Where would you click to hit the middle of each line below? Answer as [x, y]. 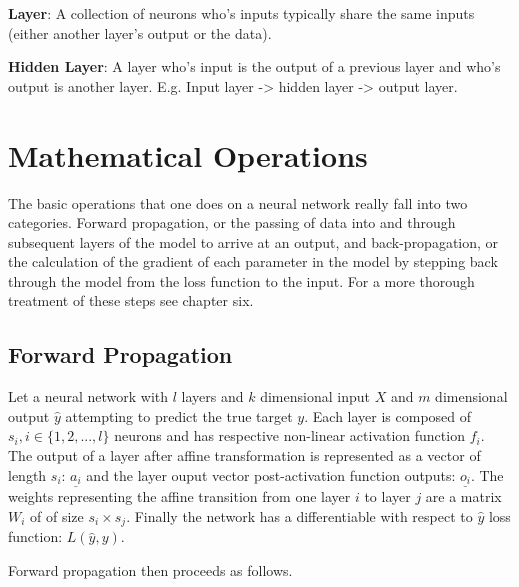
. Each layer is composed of [388, 415]
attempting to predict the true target [179, 415]
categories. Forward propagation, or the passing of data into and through [232, 222]
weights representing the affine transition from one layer [179, 496]
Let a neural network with [88, 396]
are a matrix [463, 496]
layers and [212, 396]
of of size [57, 515]
